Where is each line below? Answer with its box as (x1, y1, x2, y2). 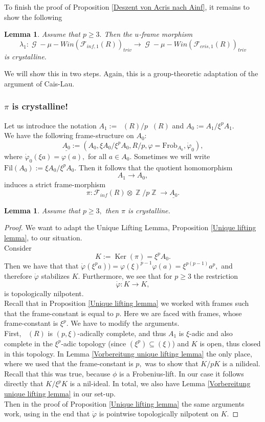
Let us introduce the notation (4, 120, 97, 130)
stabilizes (41, 270, 70, 281)
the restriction (193, 270, 238, 281)
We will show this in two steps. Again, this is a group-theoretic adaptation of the (4, 68, 258, 79)
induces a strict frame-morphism (4, 179, 106, 189)
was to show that (145, 358, 198, 369)
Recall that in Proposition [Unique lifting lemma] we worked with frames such (4, 298, 249, 308)
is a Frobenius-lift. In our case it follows (119, 368, 244, 379)
